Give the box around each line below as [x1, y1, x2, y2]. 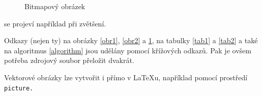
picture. [4, 84, 34, 92]
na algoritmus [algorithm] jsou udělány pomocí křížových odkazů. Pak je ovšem [4, 45, 251, 55]
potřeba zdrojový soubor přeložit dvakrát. [4, 55, 134, 66]
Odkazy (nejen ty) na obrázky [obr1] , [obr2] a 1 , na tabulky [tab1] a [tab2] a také [4, 35, 258, 46]
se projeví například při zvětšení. [4, 18, 106, 28]
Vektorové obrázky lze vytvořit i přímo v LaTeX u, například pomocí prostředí [4, 72, 248, 82]
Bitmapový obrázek [24, 1, 85, 11]
